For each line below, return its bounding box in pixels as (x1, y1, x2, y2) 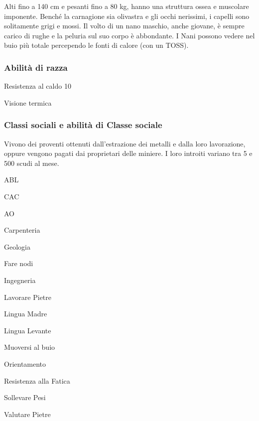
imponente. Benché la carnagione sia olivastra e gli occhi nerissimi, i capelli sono (4, 10, 250, 21)
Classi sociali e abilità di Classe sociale (4, 119, 162, 131)
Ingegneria (4, 275, 36, 285)
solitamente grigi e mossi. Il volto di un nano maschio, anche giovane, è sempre (4, 20, 245, 31)
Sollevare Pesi (4, 392, 46, 403)
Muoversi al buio (4, 342, 55, 352)
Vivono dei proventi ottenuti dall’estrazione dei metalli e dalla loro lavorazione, (4, 138, 246, 148)
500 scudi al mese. (4, 157, 59, 168)
